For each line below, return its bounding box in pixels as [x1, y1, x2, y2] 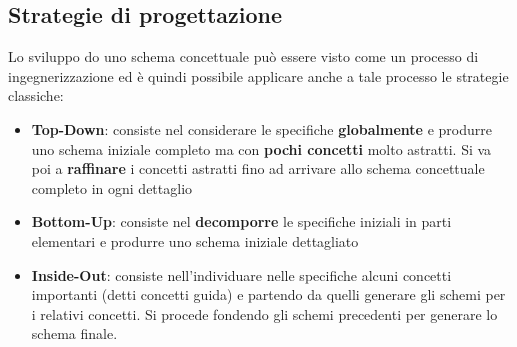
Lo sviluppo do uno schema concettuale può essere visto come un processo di [8, 46, 479, 67]
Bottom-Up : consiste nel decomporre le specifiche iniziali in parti [31, 211, 452, 232]
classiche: [8, 85, 64, 106]
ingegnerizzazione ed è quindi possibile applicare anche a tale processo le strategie [8, 65, 509, 86]
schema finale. [31, 323, 118, 344]
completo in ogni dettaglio [31, 177, 193, 198]
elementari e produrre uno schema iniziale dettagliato [31, 230, 359, 251]
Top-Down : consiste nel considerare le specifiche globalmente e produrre [31, 118, 492, 139]
